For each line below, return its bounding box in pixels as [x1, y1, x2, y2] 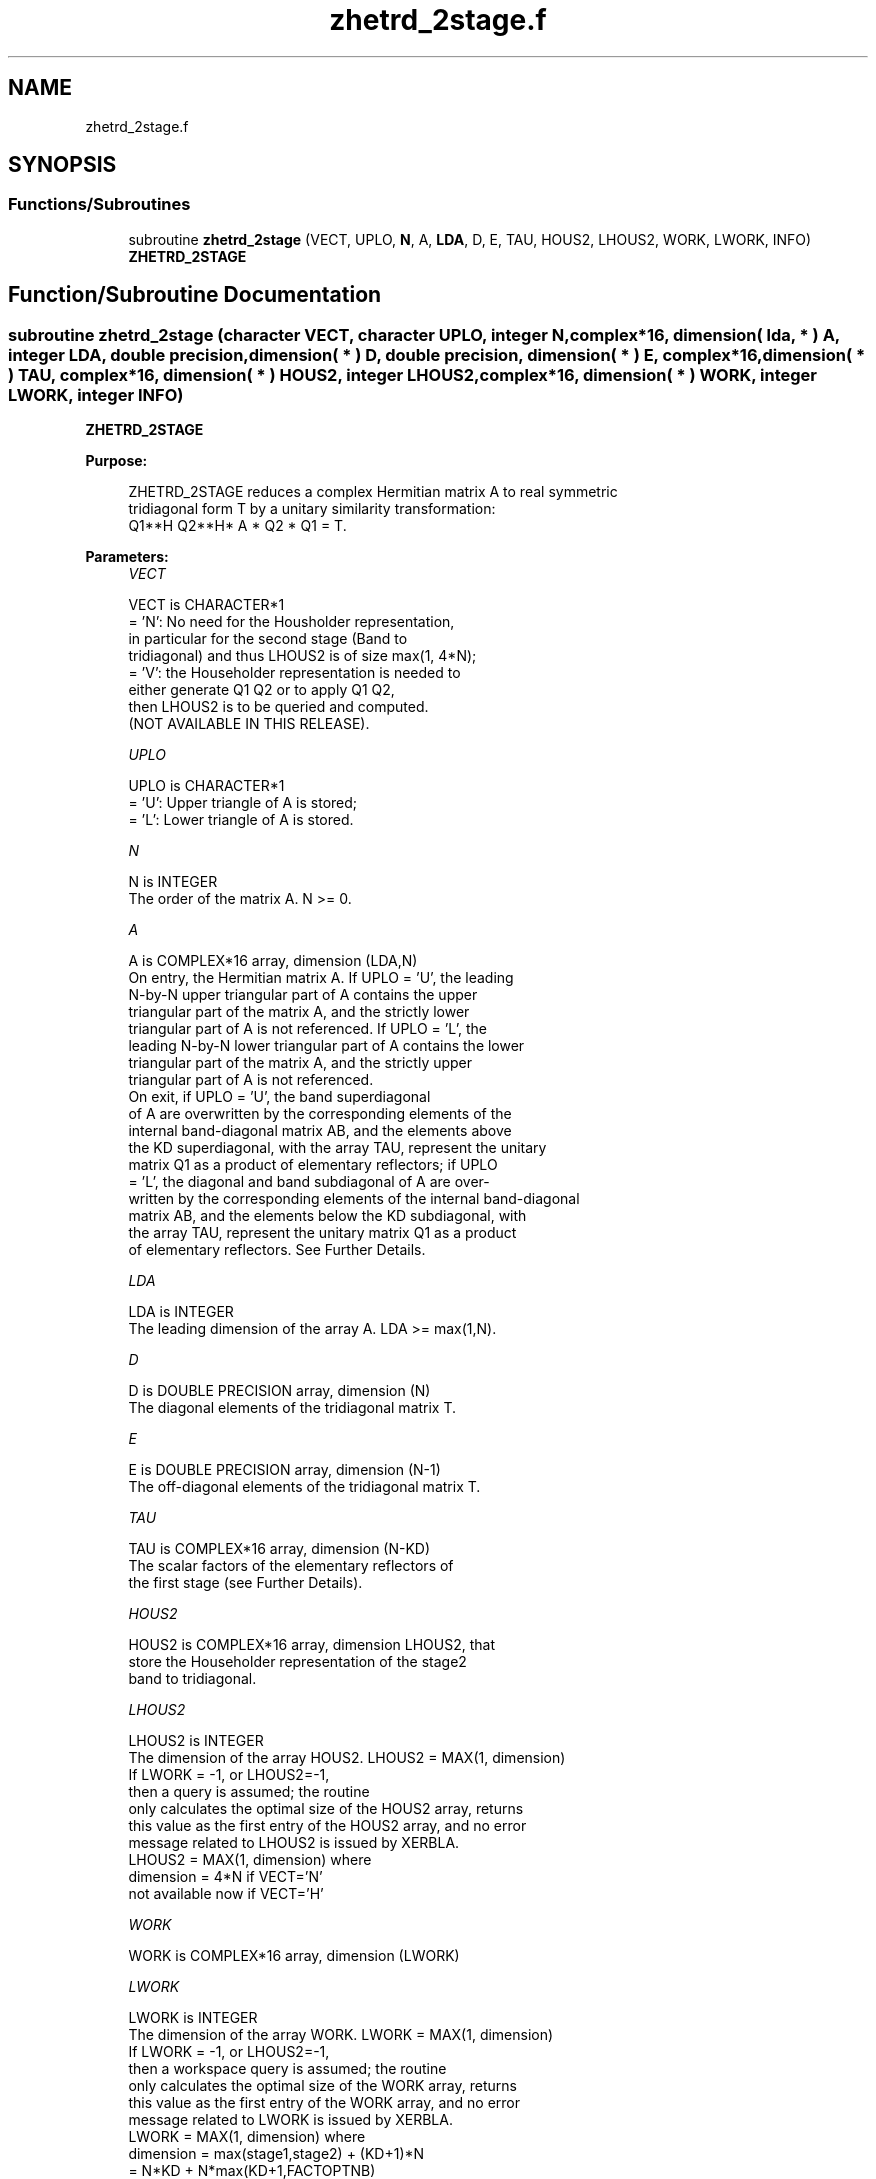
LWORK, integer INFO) [8, 384, 184, 405]
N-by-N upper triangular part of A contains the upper [128, 986, 478, 1004]
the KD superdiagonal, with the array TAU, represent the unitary [128, 1139, 547, 1157]
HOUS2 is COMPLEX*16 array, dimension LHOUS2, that [128, 1636, 495, 1654]
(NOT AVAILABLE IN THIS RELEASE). [128, 715, 370, 733]
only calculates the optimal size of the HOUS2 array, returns [128, 1800, 524, 1818]
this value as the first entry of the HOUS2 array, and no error [128, 1817, 527, 1835]
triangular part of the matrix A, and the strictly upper [128, 1054, 473, 1072]
